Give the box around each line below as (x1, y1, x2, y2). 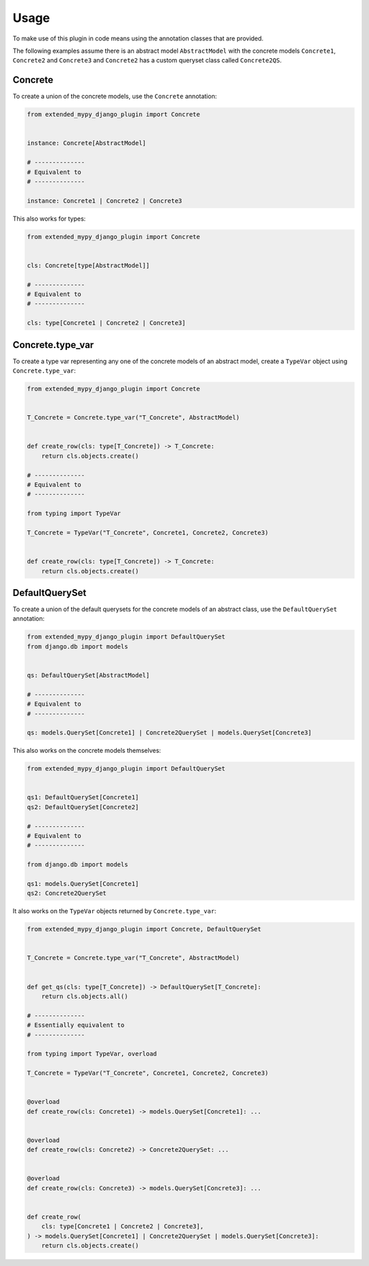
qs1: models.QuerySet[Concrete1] (27, 880, 139, 887)
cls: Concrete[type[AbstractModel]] (27, 261, 150, 269)
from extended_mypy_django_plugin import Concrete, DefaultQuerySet (27, 926, 262, 933)
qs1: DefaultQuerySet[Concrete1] (27, 793, 139, 802)
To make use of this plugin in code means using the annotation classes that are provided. (12, 34, 264, 42)
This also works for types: (12, 214, 86, 223)
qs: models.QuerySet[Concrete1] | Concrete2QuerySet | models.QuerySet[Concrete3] (27, 729, 312, 736)
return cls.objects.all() (41, 993, 128, 1000)
